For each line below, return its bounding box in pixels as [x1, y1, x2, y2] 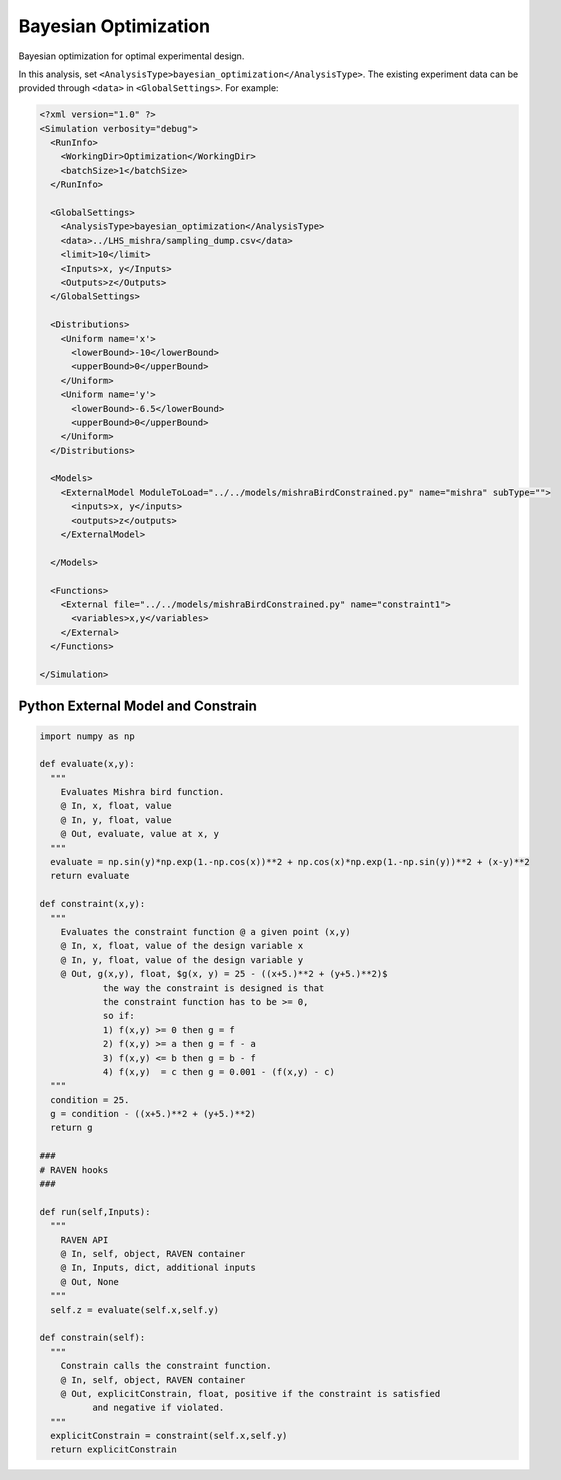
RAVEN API [60, 1234, 109, 1245]
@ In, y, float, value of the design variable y [60, 954, 304, 965]
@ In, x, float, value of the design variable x [60, 940, 304, 952]
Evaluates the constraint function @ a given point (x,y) [60, 926, 351, 937]
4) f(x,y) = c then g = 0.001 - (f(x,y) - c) [102, 1066, 335, 1077]
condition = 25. [50, 1094, 130, 1105]
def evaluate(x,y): [39, 758, 135, 770]
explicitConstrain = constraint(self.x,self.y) [50, 1430, 288, 1442]
